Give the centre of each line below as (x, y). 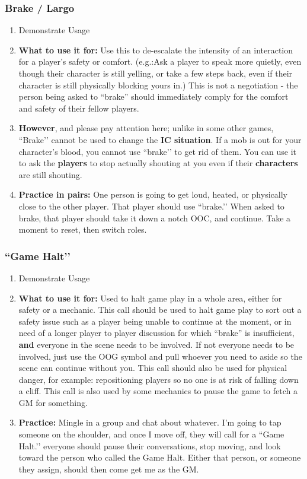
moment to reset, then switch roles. (83, 229)
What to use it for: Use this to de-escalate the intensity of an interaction (156, 50)
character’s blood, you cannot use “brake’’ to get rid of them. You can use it (158, 151)
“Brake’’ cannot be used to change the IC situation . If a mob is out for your (160, 139)
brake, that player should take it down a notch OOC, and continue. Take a (155, 218)
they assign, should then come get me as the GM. (109, 469)
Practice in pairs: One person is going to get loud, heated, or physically (153, 194)
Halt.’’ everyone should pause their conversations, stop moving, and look (150, 445)
